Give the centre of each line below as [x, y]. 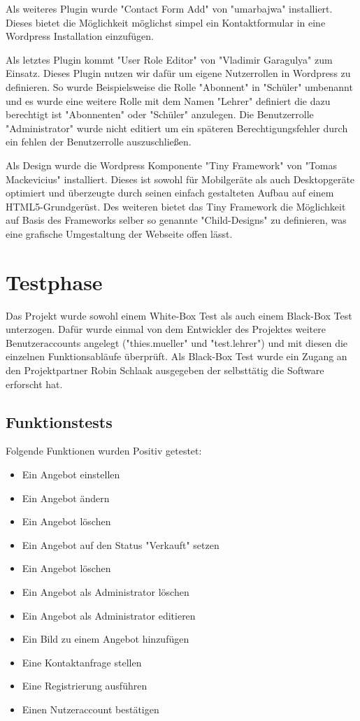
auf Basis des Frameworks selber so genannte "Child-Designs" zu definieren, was [176, 220]
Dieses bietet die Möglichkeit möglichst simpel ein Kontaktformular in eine [166, 22]
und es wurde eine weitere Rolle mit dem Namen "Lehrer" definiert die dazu [168, 100]
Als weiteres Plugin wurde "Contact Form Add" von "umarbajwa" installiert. [169, 8]
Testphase [54, 281]
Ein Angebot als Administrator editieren [109, 615]
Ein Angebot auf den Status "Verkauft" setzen [121, 544]
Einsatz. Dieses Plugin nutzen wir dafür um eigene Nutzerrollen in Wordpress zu [178, 73]
